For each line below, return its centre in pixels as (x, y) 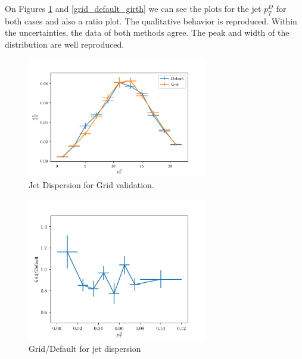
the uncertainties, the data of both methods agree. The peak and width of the (147, 32)
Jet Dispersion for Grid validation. (91, 184)
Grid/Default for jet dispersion (85, 349)
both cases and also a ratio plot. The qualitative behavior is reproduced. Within (151, 21)
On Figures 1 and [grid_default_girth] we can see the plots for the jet (133, 8)
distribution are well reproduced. (65, 44)
